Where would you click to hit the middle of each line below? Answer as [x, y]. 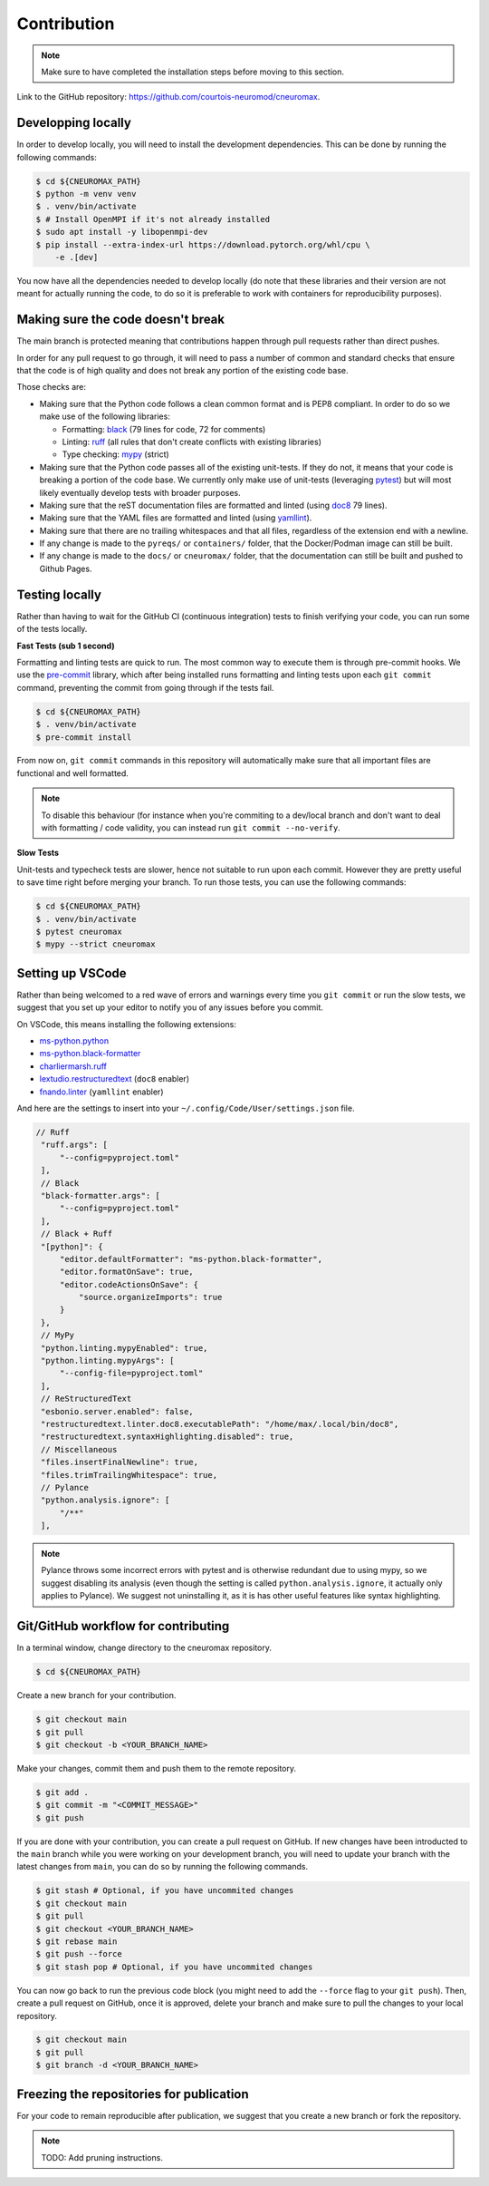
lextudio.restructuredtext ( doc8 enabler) [115, 1079]
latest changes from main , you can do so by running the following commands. [162, 1867]
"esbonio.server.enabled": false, [117, 1411]
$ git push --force [79, 1954]
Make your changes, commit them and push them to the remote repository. [157, 1768]
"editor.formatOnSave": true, [126, 1272]
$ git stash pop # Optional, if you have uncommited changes [174, 1967]
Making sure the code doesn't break [121, 320]
